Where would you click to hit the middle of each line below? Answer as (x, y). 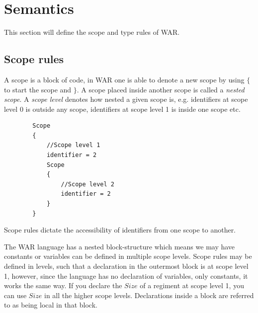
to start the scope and (38, 89)
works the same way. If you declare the (63, 285)
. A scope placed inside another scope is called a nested (161, 89)
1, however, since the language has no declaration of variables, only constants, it (126, 275)
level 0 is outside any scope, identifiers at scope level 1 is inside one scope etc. (122, 109)
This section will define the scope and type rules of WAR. (92, 32)
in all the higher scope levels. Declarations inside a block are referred (149, 295)
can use (15, 295)
